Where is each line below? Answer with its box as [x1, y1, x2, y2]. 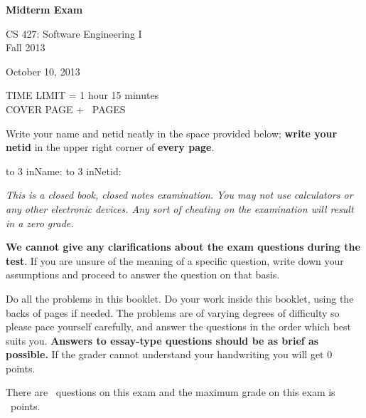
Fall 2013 [6, 40, 45, 55]
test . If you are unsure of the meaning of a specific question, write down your [6, 253, 344, 268]
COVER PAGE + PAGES [6, 101, 126, 116]
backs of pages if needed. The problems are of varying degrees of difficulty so [6, 305, 340, 320]
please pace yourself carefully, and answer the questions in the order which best [6, 319, 351, 334]
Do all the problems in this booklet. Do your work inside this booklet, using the [6, 291, 354, 305]
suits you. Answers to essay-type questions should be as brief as [6, 333, 319, 348]
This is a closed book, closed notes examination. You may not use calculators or [6, 187, 353, 202]
